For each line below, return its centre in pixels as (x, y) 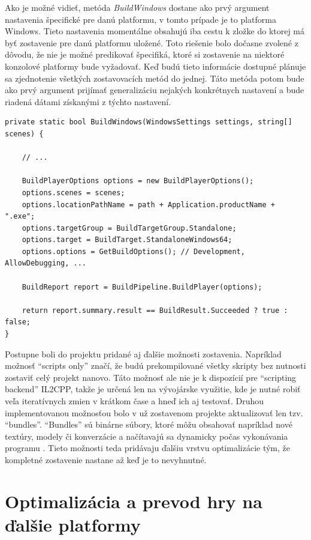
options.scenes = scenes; (73, 193)
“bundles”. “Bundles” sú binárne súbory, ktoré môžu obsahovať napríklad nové (149, 424)
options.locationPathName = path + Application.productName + (149, 205)
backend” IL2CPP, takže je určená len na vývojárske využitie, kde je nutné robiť (153, 389)
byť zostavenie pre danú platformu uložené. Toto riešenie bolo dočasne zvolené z (152, 42)
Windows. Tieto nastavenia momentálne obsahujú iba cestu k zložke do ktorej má (155, 31)
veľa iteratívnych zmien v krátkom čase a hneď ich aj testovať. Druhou (135, 401)
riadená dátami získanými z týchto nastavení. (88, 101)
